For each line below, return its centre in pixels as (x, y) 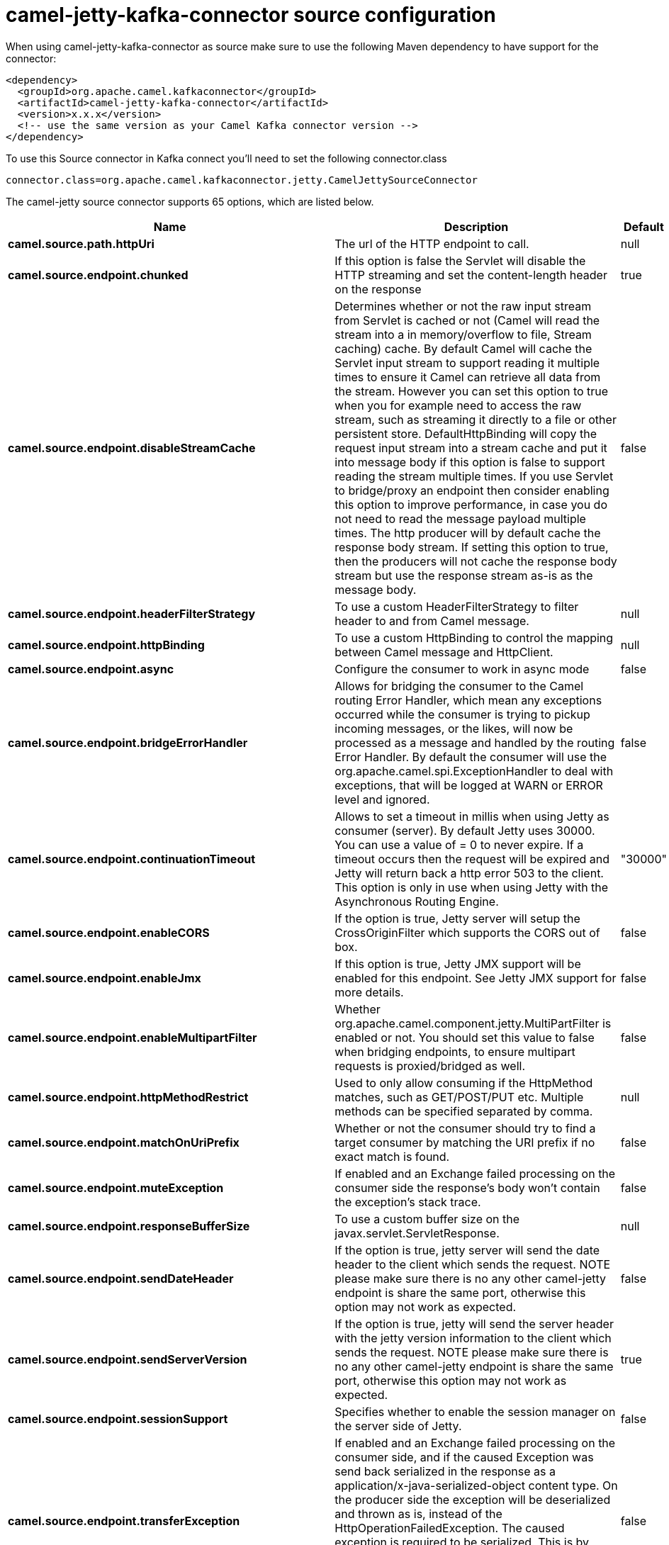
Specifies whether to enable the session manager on (475, 1411)
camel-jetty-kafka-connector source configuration (251, 15)
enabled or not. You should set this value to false (465, 1037)
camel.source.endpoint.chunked (98, 275)
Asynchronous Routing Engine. (417, 901)
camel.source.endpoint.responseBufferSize (129, 1226)
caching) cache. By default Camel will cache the (463, 348)
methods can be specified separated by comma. (464, 1111)
